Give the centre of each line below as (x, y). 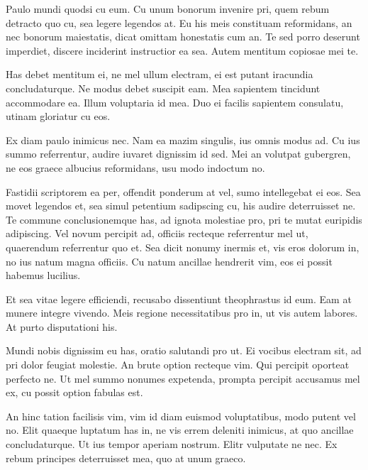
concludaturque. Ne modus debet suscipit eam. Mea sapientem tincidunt (163, 88)
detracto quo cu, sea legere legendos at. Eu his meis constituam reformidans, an (179, 22)
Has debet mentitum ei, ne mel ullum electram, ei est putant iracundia (160, 74)
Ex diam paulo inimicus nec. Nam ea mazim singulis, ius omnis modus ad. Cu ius (183, 140)
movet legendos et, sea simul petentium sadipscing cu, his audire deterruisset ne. (181, 206)
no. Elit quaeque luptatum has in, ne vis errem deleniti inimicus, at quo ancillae (180, 430)
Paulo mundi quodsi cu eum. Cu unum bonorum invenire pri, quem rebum (168, 9)
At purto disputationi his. (62, 326)
